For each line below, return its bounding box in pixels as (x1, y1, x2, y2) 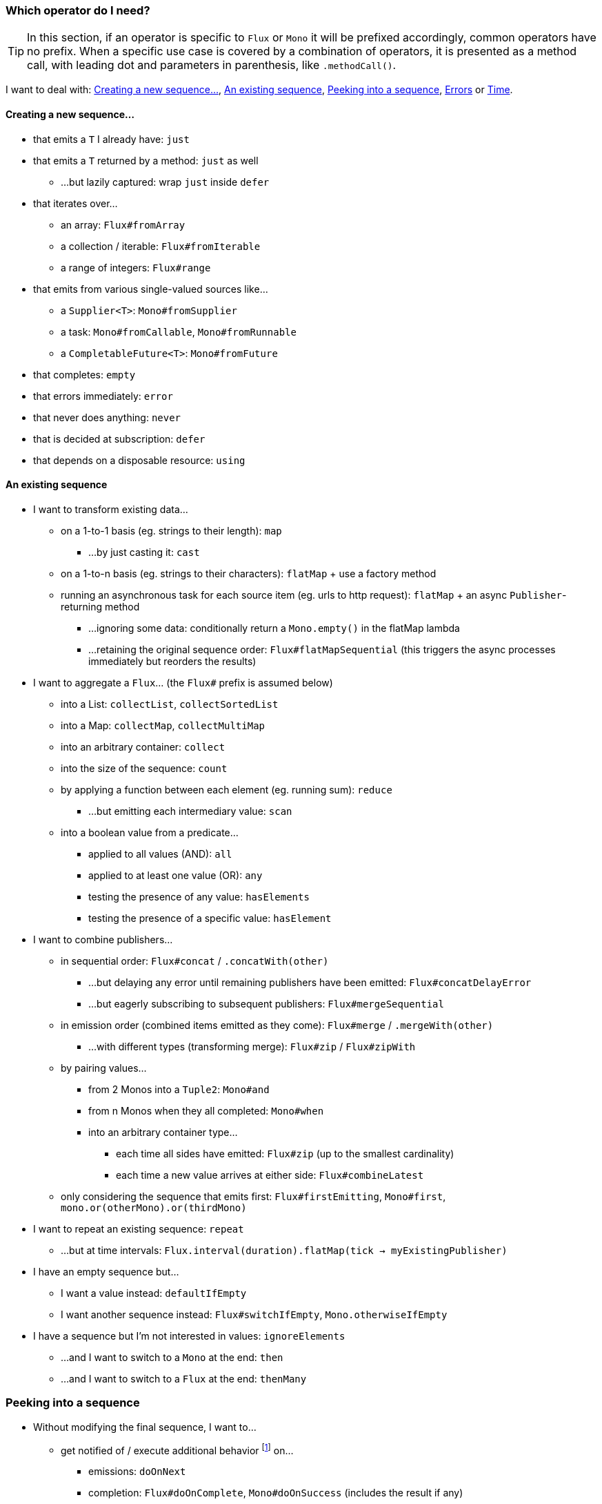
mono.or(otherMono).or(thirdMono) (61, 1202, 247, 1213)
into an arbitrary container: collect (61, 740, 225, 753)
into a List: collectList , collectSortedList (61, 697, 279, 710)
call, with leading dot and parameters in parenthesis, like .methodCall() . (27, 58, 397, 73)
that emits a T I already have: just (33, 133, 190, 145)
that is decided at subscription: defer (33, 432, 205, 445)
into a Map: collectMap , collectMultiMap (61, 719, 265, 731)
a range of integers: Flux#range (61, 261, 211, 273)
